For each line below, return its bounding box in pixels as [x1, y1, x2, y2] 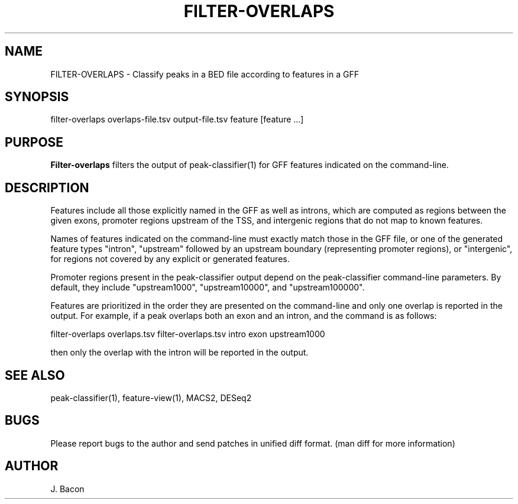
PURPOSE [5, 134, 64, 150]
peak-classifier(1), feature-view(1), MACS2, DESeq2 [50, 392, 252, 403]
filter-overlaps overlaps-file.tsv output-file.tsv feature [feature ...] [50, 114, 304, 125]
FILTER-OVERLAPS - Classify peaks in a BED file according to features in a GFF [50, 69, 359, 79]
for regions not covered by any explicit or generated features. [50, 254, 290, 264]
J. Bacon [50, 483, 85, 494]
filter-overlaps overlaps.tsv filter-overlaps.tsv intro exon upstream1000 [50, 329, 325, 340]
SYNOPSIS [5, 89, 69, 105]
